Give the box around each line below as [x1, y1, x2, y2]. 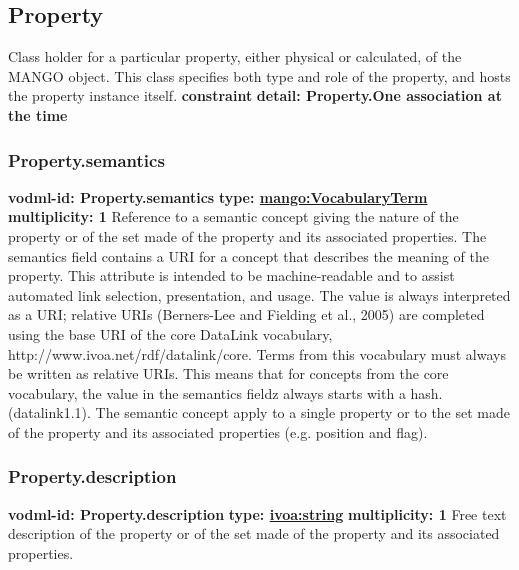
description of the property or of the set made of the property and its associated [8, 523, 500, 544]
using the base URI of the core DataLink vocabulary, [8, 323, 333, 344]
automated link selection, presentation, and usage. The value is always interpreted [8, 284, 511, 305]
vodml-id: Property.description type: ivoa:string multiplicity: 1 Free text [8, 503, 507, 524]
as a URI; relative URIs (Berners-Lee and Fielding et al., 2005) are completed [8, 304, 485, 325]
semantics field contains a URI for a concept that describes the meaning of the [8, 245, 489, 266]
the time [8, 104, 68, 125]
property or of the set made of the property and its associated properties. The [8, 225, 487, 246]
